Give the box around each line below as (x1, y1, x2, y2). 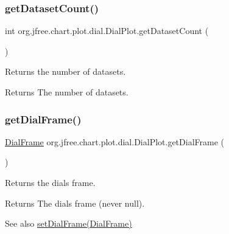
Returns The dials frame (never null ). (5, 196, 145, 209)
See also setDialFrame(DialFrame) (5, 217, 132, 230)
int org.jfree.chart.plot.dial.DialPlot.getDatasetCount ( (5, 24, 209, 37)
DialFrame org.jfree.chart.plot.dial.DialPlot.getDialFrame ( (5, 135, 224, 148)
